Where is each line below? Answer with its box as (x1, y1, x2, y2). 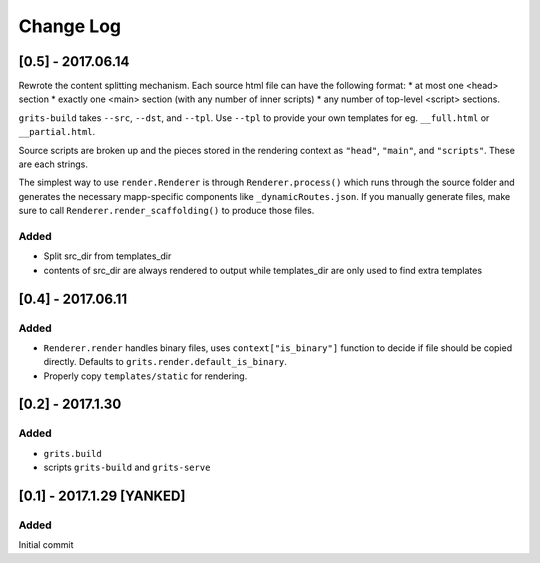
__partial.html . (18, 126, 96, 138)
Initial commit (18, 539, 74, 551)
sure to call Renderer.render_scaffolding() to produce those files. (18, 205, 315, 217)
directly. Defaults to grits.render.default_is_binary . (43, 356, 287, 368)
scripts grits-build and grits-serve (43, 461, 211, 474)
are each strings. (18, 158, 89, 170)
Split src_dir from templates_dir (43, 250, 172, 262)
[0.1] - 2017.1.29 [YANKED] (18, 488, 186, 505)
